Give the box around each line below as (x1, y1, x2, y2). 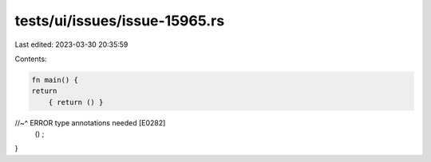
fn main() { (31, 75, 79, 84)
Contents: (14, 54, 47, 64)
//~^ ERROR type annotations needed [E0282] (14, 118, 166, 127)
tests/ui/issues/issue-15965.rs (14, 12, 225, 29)
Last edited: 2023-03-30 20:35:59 (14, 40, 129, 49)
